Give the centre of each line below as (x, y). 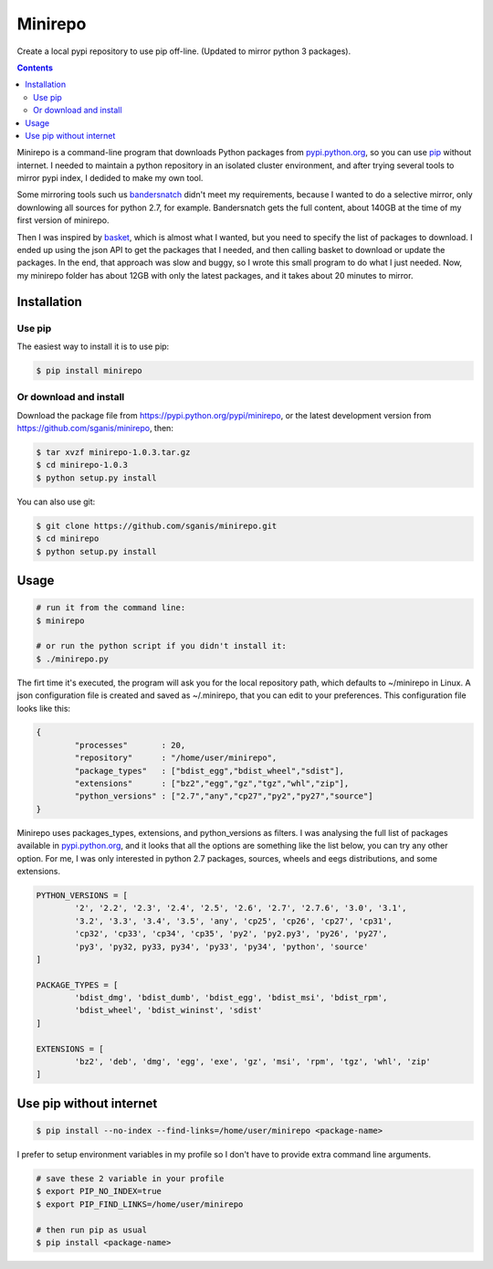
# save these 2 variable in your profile (130, 1179)
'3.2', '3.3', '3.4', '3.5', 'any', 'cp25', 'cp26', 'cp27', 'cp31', (233, 921)
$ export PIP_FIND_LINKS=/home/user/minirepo (140, 1204)
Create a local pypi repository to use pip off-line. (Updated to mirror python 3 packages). (184, 51)
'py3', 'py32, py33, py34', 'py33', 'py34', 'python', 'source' (221, 946)
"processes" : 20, (130, 745)
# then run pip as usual (92, 1230)
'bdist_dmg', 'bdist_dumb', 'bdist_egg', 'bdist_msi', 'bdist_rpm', (231, 998)
